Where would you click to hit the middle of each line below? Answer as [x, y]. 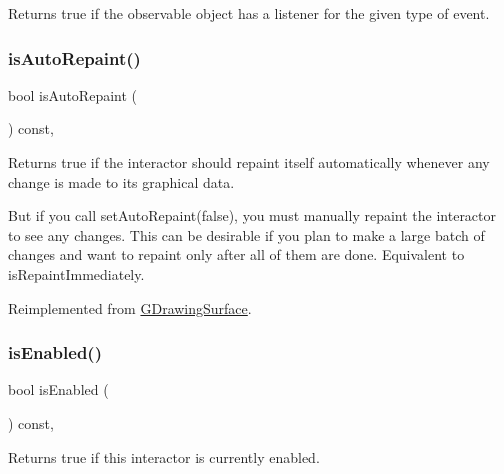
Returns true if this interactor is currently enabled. [164, 456]
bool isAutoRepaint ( [73, 94]
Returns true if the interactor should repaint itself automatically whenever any [249, 162]
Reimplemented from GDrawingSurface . [130, 307]
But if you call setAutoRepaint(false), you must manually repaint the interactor [252, 215]
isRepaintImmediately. [76, 273]
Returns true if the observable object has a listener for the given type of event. [249, 13]
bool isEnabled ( [58, 389]
